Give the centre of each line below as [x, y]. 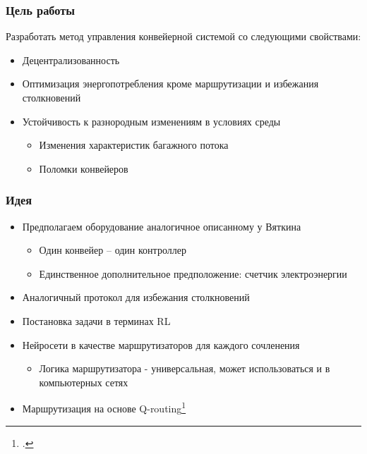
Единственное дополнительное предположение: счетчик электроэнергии [193, 273]
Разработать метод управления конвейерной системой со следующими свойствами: [183, 36]
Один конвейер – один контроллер [113, 250]
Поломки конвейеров [84, 168]
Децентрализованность [71, 60]
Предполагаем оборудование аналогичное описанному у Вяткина [162, 226]
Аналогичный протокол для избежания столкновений [136, 297]
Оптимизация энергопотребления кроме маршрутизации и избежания [170, 84]
